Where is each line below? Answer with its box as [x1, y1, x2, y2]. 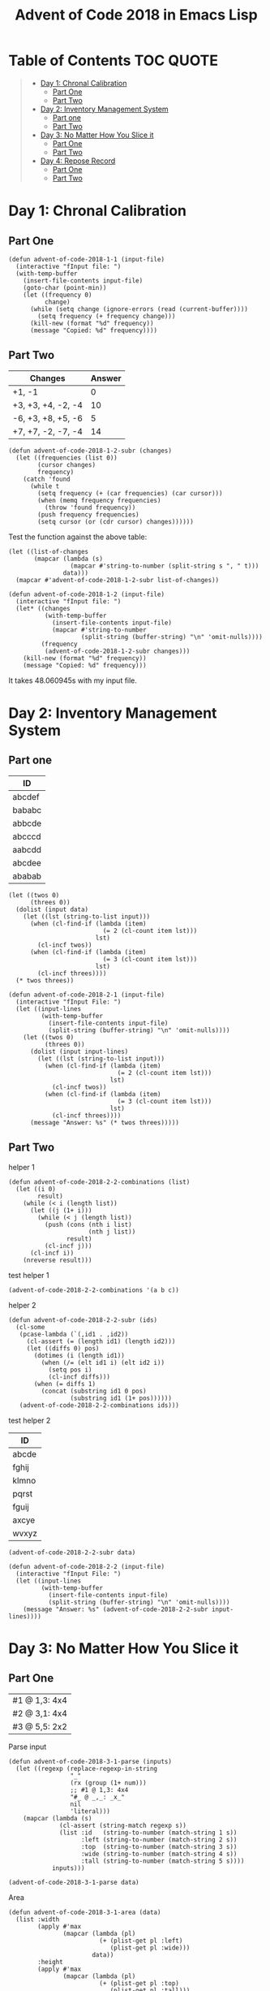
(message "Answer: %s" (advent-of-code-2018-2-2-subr [23, 1605, 208, 1613]
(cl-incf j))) [44, 1242, 92, 1250]
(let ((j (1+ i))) [29, 1206, 92, 1215]
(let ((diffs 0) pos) [26, 1344, 100, 1353]
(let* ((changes [15, 604, 71, 612]
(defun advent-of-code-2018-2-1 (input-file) [8, 991, 165, 999]
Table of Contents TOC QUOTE [8, 51, 219, 70]
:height [37, 1958, 63, 1966]
